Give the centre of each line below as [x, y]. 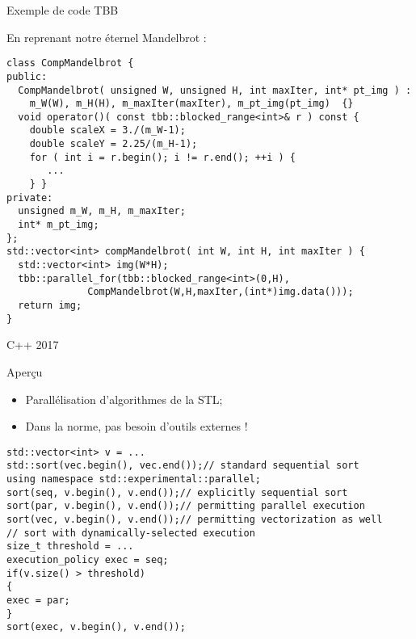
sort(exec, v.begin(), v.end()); [96, 627]
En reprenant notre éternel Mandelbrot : [107, 37]
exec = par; [38, 600]
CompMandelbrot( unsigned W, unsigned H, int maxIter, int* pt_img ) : [215, 90]
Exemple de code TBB [63, 10]
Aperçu [25, 371]
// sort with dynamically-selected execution [131, 533]
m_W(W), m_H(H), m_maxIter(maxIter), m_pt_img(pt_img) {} [191, 104]
